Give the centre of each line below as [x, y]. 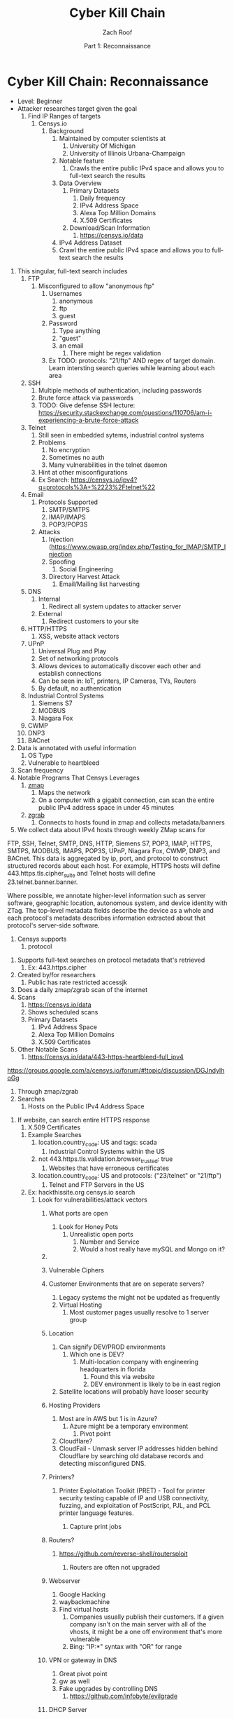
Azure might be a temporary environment [129, 1426]
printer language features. [96, 1513]
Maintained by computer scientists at [112, 138]
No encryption [70, 449]
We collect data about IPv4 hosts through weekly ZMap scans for [111, 829]
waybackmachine [85, 1602]
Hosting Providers [74, 1405]
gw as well [74, 1681]
